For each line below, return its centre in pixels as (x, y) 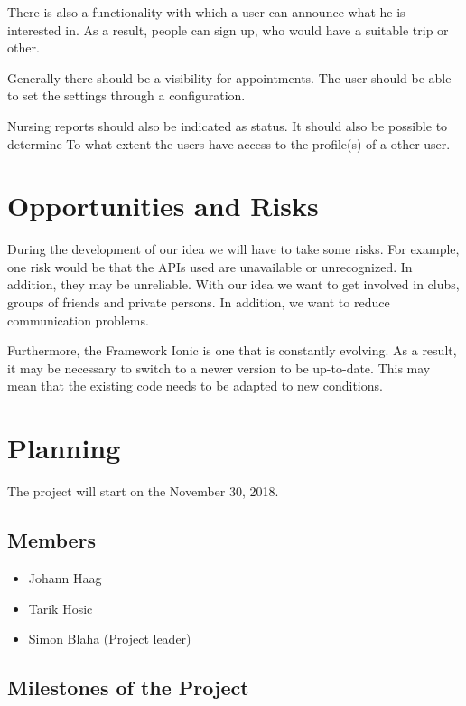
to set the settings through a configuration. (126, 95)
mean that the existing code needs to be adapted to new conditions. (195, 386)
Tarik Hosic (61, 608)
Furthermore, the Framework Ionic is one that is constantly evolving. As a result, (232, 350)
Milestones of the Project (128, 687)
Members (52, 540)
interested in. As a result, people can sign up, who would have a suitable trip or (228, 29)
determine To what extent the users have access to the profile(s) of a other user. (229, 143)
